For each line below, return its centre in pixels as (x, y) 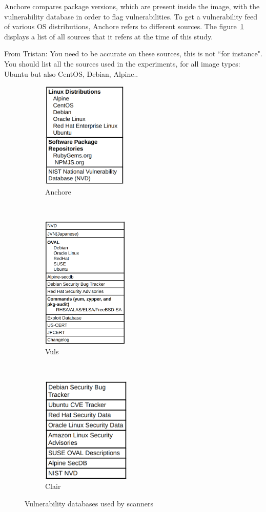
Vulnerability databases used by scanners (89, 503)
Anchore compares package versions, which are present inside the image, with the (132, 6)
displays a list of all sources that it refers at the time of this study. (109, 36)
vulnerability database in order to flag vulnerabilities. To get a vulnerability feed (131, 16)
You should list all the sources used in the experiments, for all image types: (122, 63)
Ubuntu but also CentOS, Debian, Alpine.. (71, 73)
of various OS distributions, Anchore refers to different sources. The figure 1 (124, 26)
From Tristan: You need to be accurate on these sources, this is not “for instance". (133, 54)
